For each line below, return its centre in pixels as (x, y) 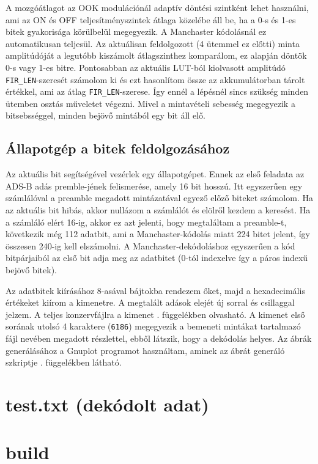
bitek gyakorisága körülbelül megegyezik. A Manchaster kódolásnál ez (136, 31)
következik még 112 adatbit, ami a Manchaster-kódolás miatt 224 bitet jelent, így (158, 234)
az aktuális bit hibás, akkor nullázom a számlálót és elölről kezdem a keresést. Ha (158, 210)
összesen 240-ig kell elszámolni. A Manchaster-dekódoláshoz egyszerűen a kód (150, 245)
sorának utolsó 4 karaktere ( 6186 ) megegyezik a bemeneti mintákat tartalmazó (153, 326)
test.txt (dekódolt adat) (107, 404)
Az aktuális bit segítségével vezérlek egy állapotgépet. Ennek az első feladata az (155, 174)
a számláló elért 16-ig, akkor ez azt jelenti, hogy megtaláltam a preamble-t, (146, 222)
